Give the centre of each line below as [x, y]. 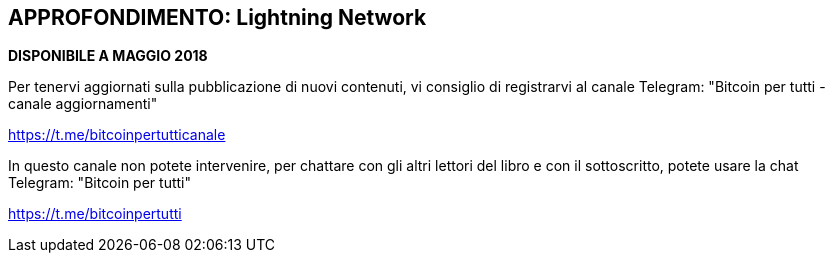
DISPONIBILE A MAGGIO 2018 [108, 56]
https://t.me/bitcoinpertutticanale [117, 135]
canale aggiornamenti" [83, 104]
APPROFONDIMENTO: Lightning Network [217, 17]
